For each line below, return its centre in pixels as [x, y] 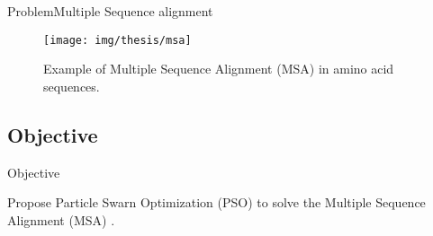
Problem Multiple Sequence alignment [110, 11]
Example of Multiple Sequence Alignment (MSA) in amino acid [219, 69]
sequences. [72, 86]
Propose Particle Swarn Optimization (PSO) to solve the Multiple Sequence [216, 202]
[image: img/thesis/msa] [117, 40]
